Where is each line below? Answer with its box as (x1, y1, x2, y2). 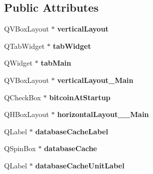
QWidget (4, 57, 33, 68)
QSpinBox (4, 143, 36, 154)
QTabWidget (4, 40, 45, 51)
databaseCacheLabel (35, 126, 108, 136)
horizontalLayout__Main (57, 109, 149, 120)
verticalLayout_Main (57, 74, 134, 85)
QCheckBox (4, 92, 41, 102)
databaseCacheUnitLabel (35, 160, 124, 170)
